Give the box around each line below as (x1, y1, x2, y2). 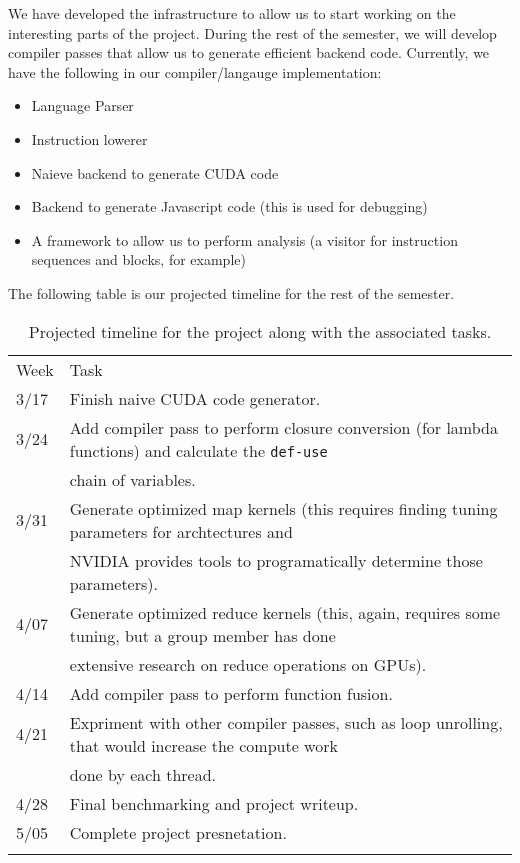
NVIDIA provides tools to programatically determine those (69, 548, 483, 572)
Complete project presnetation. (69, 820, 287, 844)
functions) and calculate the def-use (69, 438, 328, 462)
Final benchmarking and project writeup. (69, 791, 359, 815)
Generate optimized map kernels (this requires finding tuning (69, 496, 498, 520)
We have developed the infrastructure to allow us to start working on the (8, 3, 456, 23)
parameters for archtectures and (69, 519, 293, 543)
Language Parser (31, 95, 134, 116)
